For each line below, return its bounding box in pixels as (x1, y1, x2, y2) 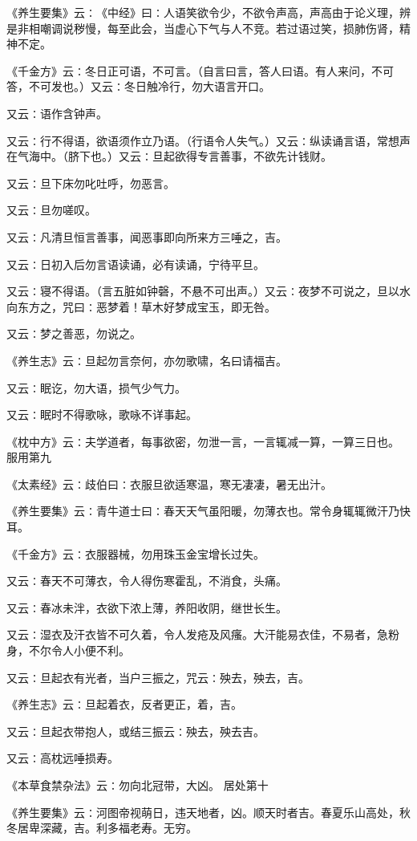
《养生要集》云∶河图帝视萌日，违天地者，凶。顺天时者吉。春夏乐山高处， (6, 803, 399, 820)
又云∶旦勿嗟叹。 (6, 201, 96, 218)
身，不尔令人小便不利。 (6, 642, 130, 659)
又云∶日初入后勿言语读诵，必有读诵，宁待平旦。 (6, 255, 265, 272)
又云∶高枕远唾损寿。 (6, 750, 119, 766)
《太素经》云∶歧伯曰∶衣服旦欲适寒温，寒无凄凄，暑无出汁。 (6, 475, 332, 492)
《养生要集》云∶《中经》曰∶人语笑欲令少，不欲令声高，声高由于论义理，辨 (6, 4, 411, 20)
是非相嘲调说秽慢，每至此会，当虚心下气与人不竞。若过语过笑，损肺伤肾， (6, 19, 399, 36)
